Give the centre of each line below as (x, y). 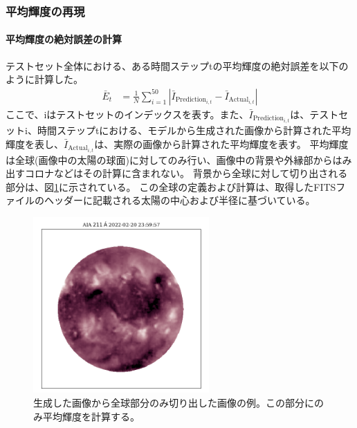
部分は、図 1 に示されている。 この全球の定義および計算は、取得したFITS (171, 186)
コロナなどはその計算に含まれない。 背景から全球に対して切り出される (186, 173)
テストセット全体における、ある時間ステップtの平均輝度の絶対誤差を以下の (177, 65)
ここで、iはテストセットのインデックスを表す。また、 (127, 114)
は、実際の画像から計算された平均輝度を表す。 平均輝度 (221, 143)
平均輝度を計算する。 (91, 416)
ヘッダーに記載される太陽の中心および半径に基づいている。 (180, 200)
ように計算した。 (44, 79)
